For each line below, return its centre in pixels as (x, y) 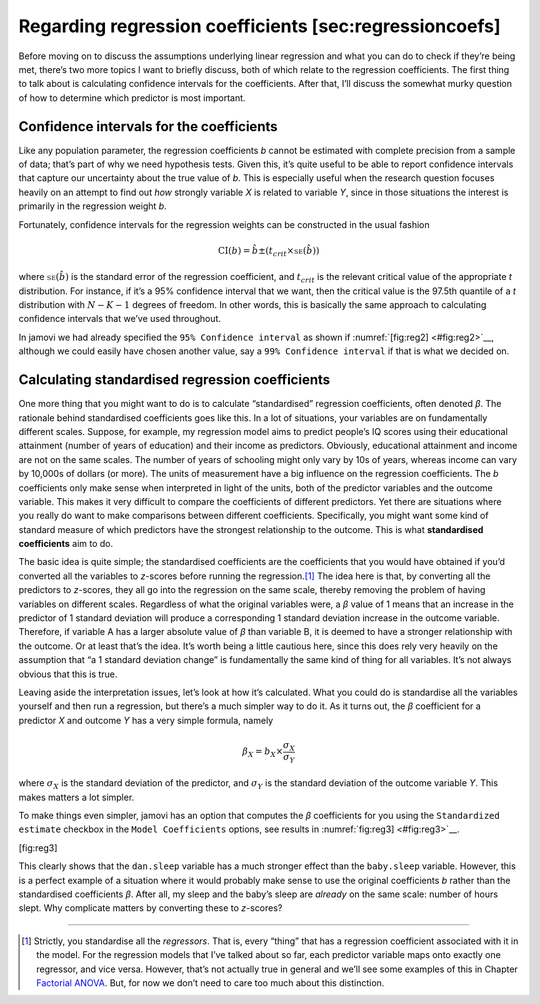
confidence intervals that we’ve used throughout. (120, 319)
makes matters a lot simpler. (76, 797)
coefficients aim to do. (66, 544)
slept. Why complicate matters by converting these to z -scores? (150, 908)
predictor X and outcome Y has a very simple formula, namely (146, 720)
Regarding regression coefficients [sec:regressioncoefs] (259, 26)
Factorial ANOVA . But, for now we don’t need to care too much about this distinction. (210, 982)
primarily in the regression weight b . (92, 206)
